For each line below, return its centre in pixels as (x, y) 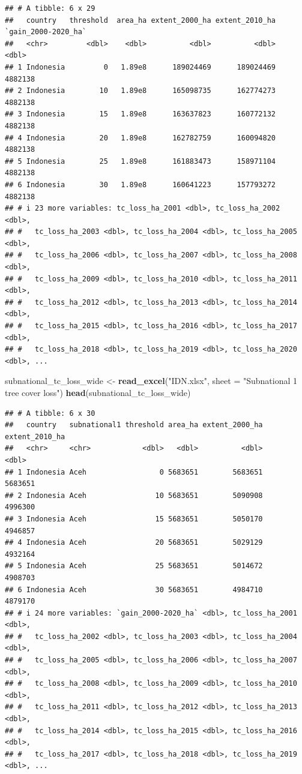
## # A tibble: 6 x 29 (50, 8)
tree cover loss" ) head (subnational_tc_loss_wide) (98, 392)
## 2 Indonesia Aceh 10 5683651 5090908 (134, 495)
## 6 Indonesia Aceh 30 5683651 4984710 (134, 589)
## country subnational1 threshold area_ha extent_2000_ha (134, 425)
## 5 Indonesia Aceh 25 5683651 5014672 (134, 566)
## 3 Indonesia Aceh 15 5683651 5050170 (134, 519)
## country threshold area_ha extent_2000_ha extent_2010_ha (140, 20)
